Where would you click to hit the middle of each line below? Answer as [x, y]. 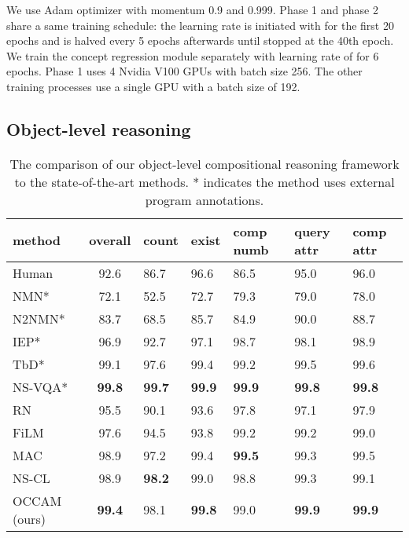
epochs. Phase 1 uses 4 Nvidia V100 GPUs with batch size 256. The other [184, 71]
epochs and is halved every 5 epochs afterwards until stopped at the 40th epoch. [200, 40]
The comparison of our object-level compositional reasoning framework [204, 163]
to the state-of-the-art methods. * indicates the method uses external [204, 181]
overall [110, 240]
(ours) [29, 518]
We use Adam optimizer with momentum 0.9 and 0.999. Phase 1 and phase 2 [192, 9]
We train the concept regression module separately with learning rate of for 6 [193, 55]
